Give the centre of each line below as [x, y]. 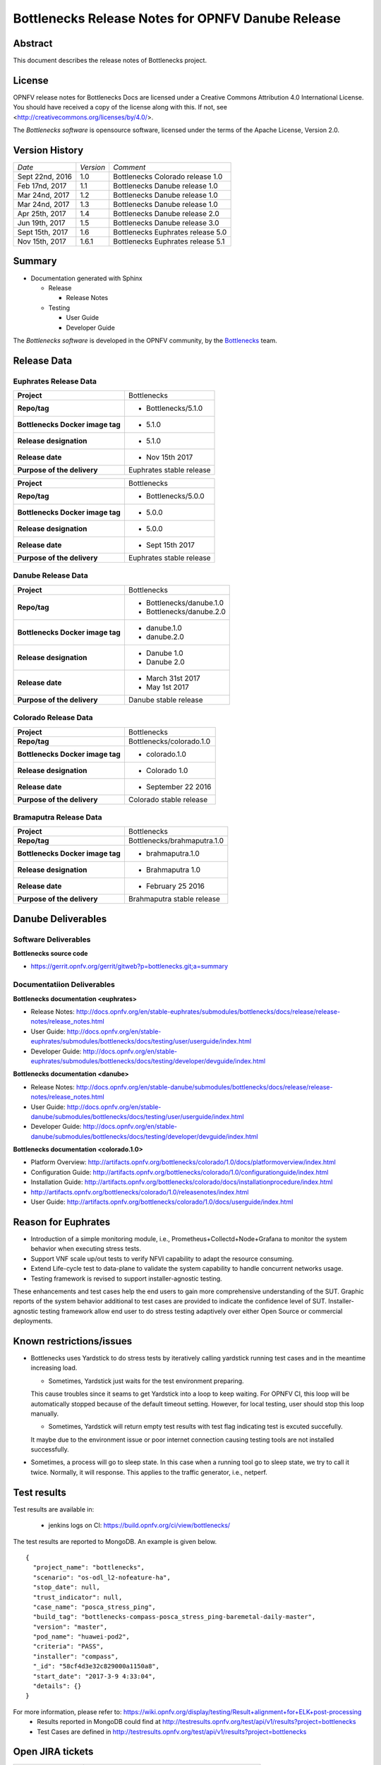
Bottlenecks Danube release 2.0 [167, 214]
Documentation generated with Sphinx [86, 278]
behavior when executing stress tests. [86, 1249]
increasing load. [54, 1368]
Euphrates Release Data [55, 381]
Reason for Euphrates [62, 1222]
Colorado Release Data [53, 718]
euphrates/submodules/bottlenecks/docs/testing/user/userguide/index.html [141, 1041]
